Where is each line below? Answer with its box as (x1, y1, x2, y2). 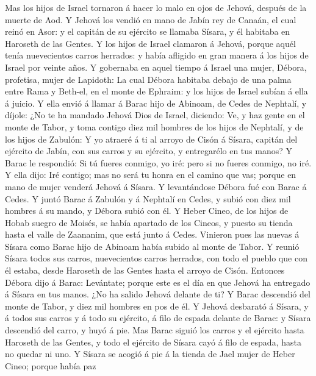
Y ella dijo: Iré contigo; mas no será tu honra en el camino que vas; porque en (5, 168, 296, 181)
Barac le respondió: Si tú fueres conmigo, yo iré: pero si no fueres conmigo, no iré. (5, 156, 312, 169)
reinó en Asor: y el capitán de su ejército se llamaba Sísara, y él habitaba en (5, 25, 290, 38)
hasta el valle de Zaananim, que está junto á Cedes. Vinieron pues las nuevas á (5, 228, 300, 241)
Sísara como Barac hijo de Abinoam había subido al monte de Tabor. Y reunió (5, 239, 300, 252)
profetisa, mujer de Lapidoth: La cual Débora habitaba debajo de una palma (5, 73, 292, 85)
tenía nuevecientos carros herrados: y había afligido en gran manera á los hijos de (5, 49, 309, 62)
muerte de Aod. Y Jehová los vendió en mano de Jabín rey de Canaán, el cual (5, 13, 296, 26)
